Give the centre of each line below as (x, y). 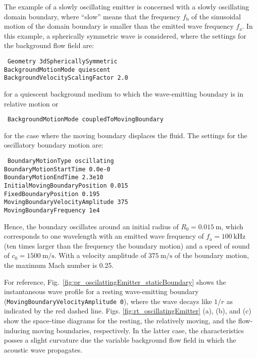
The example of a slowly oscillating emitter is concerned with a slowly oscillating (127, 6)
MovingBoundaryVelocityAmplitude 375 (66, 202)
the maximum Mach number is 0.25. (59, 265)
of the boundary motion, (212, 255)
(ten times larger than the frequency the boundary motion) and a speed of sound (127, 245)
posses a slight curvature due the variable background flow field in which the (120, 340)
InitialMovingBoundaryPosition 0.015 (66, 185)
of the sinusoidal (216, 16)
